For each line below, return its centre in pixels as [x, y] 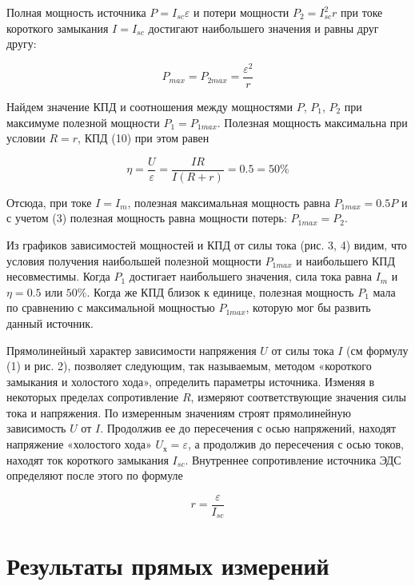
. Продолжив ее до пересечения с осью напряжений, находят [248, 428]
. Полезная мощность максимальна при [312, 122]
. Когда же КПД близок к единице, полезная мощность [220, 291]
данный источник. [50, 323]
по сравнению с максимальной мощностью [111, 307]
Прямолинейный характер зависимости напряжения [132, 350]
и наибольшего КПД [345, 260]
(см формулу [377, 350]
